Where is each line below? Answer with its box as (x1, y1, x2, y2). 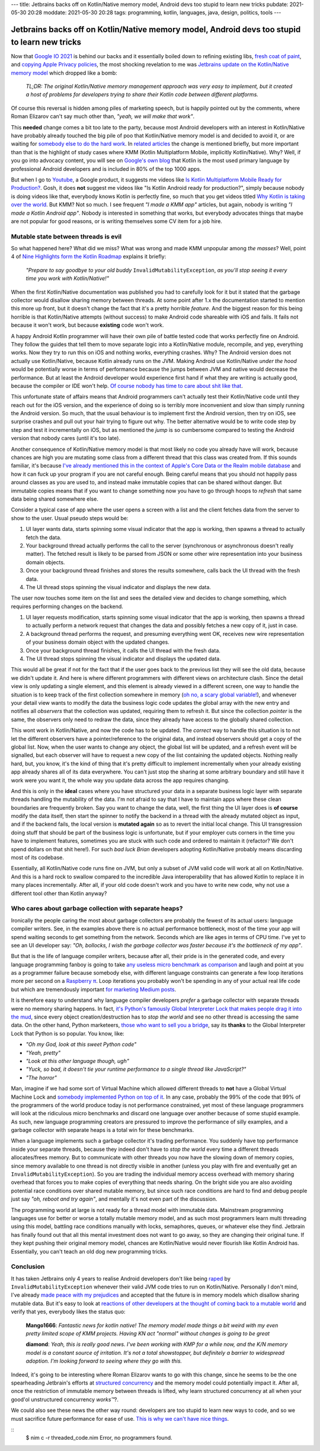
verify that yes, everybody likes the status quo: (11, 1308, 126, 1315)
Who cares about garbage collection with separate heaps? (11, 905, 183, 913)
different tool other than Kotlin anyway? (11, 890, 107, 897)
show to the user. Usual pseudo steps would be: (11, 514, 129, 521)
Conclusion (11, 1262, 45, 1271)
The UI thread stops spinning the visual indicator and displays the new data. (25, 583, 212, 590)
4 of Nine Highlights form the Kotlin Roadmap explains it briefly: (11, 253, 167, 260)
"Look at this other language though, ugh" (25, 1057, 130, 1064)
